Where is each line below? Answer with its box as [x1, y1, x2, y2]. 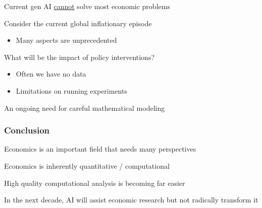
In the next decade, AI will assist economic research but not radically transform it [4, 194, 258, 205]
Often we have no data [16, 68, 86, 79]
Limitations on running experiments [16, 85, 127, 96]
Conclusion [4, 124, 49, 136]
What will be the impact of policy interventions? [4, 51, 155, 62]
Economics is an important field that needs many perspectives [4, 144, 196, 154]
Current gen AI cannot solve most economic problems [4, 1, 170, 11]
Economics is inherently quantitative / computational [4, 160, 170, 171]
